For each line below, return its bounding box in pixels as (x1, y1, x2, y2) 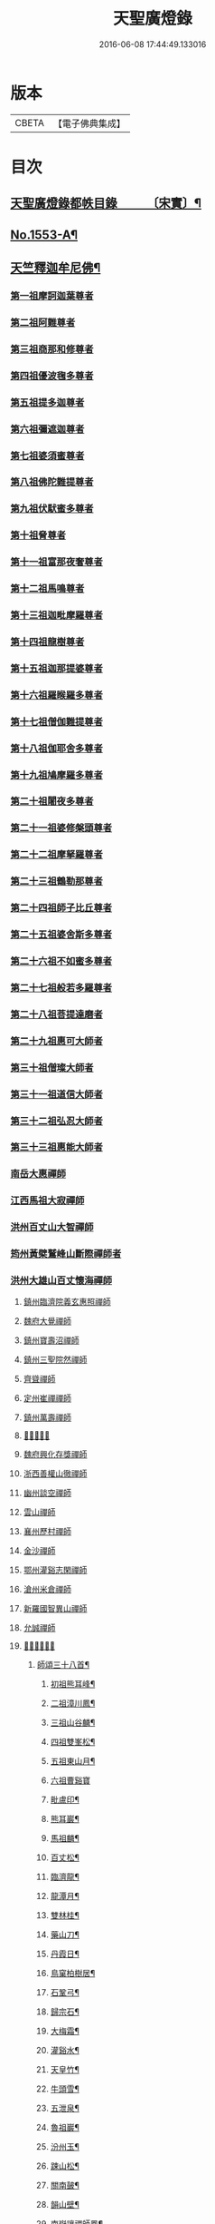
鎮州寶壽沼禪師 (23, 1335, 79, 1346)
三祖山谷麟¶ (50, 1717, 96, 1729)
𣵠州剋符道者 (23, 1641, 55, 1651)
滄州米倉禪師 (23, 1584, 71, 1595)
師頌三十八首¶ (36, 1660, 90, 1670)
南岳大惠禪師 (10, 1168, 67, 1181)
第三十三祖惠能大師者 (10, 1141, 103, 1153)
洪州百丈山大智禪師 (10, 1221, 94, 1234)
